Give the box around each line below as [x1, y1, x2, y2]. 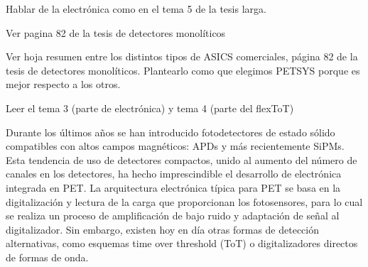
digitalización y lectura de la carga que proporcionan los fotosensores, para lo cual [6, 194, 363, 209]
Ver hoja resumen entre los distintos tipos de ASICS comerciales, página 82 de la [6, 49, 358, 64]
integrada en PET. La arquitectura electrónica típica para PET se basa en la [6, 180, 341, 195]
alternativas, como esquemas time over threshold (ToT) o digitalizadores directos [6, 236, 358, 251]
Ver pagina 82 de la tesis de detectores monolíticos [6, 25, 226, 40]
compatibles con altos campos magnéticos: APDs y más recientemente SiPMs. [6, 138, 345, 153]
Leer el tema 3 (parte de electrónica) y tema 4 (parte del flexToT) [6, 100, 294, 115]
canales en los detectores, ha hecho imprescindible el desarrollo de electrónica [6, 166, 342, 181]
